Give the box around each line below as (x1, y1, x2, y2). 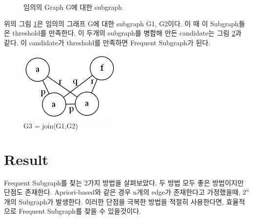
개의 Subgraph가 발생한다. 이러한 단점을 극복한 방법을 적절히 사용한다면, (4, 196, 224, 206)
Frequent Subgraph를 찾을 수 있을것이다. (19, 206, 141, 216)
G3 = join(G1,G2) (23, 120, 78, 130)
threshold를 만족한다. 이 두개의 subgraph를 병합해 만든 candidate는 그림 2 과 (12, 28, 242, 38)
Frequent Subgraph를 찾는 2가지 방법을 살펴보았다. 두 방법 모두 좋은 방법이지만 (4, 177, 244, 187)
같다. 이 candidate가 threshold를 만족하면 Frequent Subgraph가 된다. (4, 37, 211, 47)
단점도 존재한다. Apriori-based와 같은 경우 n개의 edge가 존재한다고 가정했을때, (4, 187, 241, 197)
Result (4, 149, 48, 169)
